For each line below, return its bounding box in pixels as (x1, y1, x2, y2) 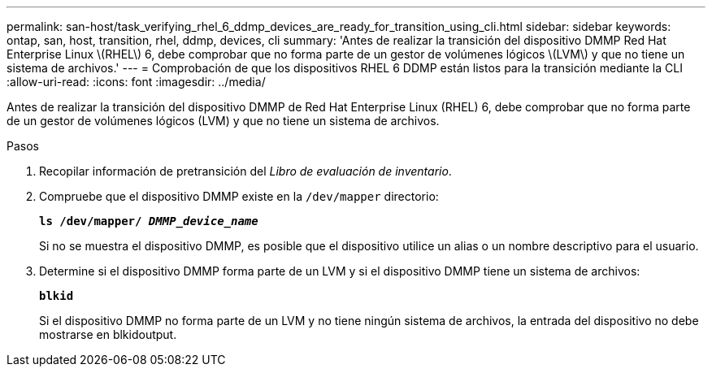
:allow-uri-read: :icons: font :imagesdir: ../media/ (7, 75, 266, 89)
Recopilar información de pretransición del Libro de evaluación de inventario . (39, 164, 452, 178)
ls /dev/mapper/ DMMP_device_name (39, 215, 258, 228)
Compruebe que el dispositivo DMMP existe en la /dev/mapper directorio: (39, 189, 439, 203)
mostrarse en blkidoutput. (39, 327, 177, 341)
